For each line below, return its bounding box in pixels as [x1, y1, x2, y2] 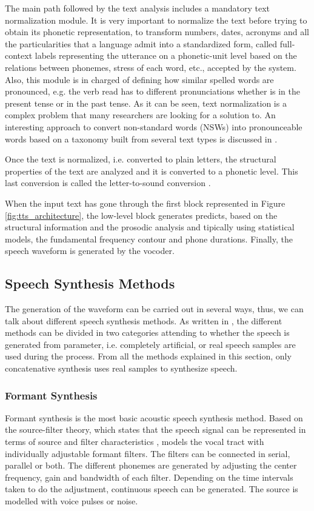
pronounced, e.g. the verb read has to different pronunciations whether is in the [5, 85, 300, 98]
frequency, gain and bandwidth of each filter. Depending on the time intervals [5, 470, 293, 483]
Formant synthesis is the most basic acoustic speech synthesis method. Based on [5, 411, 303, 424]
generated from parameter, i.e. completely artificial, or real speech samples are [5, 338, 296, 350]
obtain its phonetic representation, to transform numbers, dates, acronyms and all [5, 25, 309, 38]
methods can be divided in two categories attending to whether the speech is [5, 326, 290, 339]
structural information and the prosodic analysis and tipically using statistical [5, 221, 295, 233]
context [5, 49, 33, 62]
